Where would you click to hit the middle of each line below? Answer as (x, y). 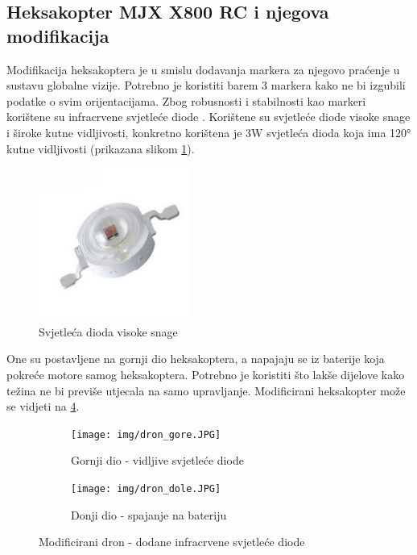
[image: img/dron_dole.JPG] (146, 488)
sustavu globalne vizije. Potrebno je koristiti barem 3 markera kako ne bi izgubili (206, 85)
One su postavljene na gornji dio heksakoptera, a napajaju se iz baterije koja (196, 359)
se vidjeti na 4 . (43, 406)
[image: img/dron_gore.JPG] (146, 434)
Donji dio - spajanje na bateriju (149, 514)
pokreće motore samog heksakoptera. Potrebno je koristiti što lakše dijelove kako (206, 374)
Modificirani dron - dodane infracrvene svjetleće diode (172, 542)
